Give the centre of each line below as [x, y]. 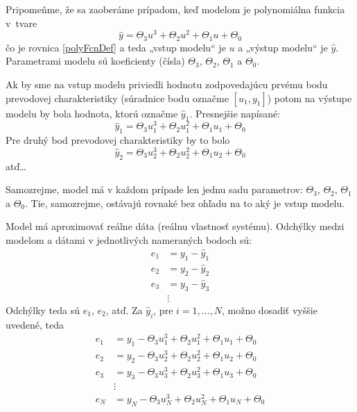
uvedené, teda [35, 324]
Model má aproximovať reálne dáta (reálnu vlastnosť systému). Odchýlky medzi [175, 226]
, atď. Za [124, 310]
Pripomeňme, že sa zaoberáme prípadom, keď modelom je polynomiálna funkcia [175, 9]
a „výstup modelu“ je [283, 47]
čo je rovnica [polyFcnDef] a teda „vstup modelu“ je [116, 47]
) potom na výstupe [310, 98]
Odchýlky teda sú [43, 310]
